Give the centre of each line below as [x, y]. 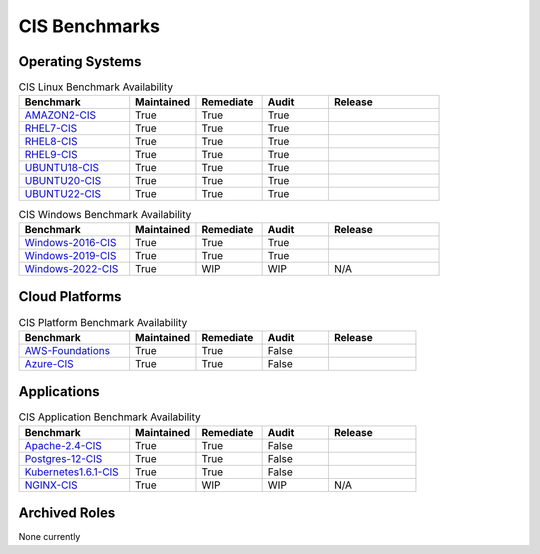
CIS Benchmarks [89, 26]
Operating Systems [80, 61]
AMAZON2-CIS [60, 115]
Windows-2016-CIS [70, 242]
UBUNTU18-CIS [62, 168]
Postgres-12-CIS [63, 458]
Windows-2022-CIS [71, 268]
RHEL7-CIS [51, 128]
